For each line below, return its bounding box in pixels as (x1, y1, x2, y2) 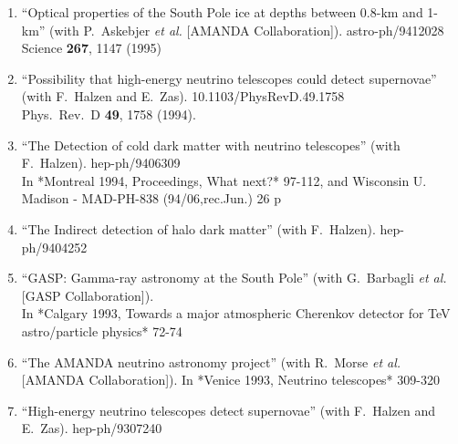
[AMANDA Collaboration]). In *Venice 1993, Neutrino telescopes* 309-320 (21, 370, 440, 389)
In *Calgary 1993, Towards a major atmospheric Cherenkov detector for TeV (21, 304, 451, 323)
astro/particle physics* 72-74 (21, 321, 182, 340)
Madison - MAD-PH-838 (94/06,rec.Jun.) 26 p (21, 189, 282, 208)
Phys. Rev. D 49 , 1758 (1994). (21, 104, 196, 123)
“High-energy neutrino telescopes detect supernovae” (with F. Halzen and (21, 400, 435, 419)
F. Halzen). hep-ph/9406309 (21, 153, 181, 172)
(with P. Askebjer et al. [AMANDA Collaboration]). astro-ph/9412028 (49, 20, 444, 39)
